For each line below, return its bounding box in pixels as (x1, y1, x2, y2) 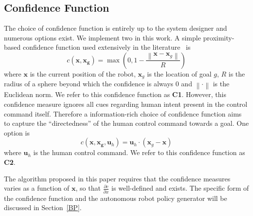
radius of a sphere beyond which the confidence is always (4, 79, 174, 89)
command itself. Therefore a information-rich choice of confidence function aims (4, 108, 242, 118)
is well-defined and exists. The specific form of (111, 183, 249, 193)
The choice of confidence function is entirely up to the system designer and (4, 23, 227, 33)
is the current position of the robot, (30, 68, 136, 79)
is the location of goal (147, 68, 212, 79)
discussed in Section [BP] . (4, 202, 82, 213)
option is (4, 127, 30, 137)
